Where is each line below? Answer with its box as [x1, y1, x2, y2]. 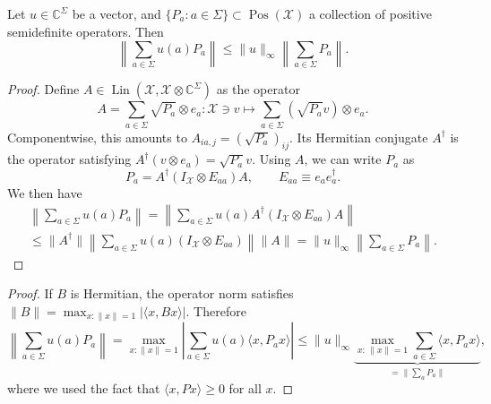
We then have [7, 183, 82, 202]
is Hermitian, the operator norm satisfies [70, 284, 294, 303]
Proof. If [7, 284, 53, 303]
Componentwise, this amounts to [7, 127, 187, 146]
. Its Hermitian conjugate [289, 127, 428, 146]
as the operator [216, 80, 300, 99]
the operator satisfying [7, 150, 132, 168]
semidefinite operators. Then [7, 21, 164, 40]
